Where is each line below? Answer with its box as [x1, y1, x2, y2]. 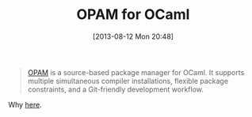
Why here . [8, 100, 42, 109]
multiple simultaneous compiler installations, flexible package [27, 76, 228, 85]
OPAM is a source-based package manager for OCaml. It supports [27, 67, 245, 77]
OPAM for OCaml [76, 6, 190, 24]
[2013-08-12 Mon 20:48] [92, 32, 174, 41]
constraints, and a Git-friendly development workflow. [27, 85, 204, 94]
